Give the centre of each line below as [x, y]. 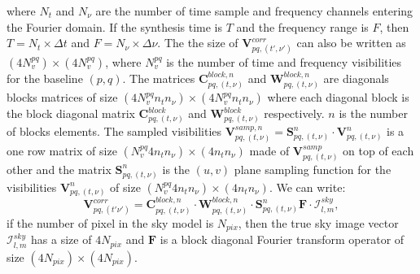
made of [269, 150]
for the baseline [45, 78]
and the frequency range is [302, 26]
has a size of [61, 239]
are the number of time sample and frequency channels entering [254, 11]
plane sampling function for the [313, 169]
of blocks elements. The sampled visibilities [114, 131]
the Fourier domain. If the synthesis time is [115, 26]
